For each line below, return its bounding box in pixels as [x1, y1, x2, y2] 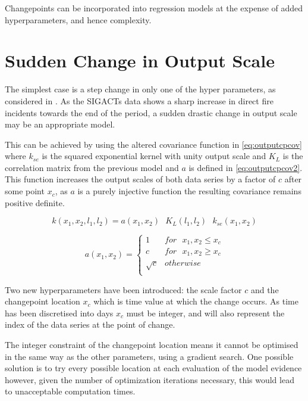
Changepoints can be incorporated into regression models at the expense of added [5, 2, 303, 14]
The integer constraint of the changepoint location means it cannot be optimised [5, 338, 298, 350]
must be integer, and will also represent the [126, 306, 285, 319]
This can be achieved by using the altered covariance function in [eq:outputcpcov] [5, 138, 302, 150]
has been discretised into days [5, 306, 114, 319]
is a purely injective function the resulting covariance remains [77, 185, 301, 197]
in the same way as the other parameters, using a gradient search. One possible [5, 350, 294, 362]
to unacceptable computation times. [5, 385, 136, 397]
